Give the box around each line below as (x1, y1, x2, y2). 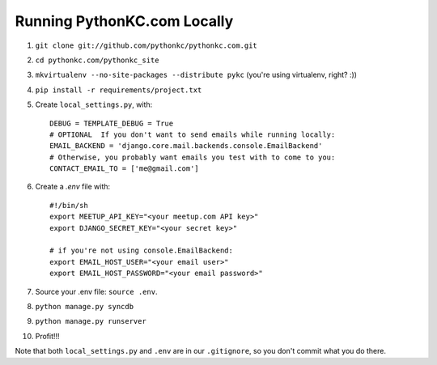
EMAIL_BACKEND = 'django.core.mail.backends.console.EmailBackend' (49, 142, 323, 151)
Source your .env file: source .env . (35, 286, 158, 296)
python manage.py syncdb (35, 302, 134, 311)
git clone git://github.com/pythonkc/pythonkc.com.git (35, 40, 258, 50)
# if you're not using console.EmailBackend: (49, 246, 234, 255)
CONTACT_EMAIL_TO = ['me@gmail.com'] (49, 164, 200, 173)
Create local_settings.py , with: (35, 100, 153, 109)
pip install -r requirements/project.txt (35, 85, 202, 95)
